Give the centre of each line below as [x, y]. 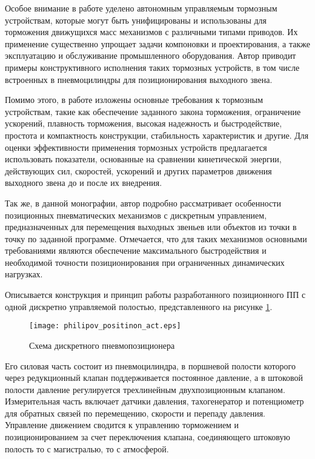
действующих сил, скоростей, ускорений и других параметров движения [138, 170]
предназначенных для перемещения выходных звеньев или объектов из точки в [151, 227]
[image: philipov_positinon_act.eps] [105, 326]
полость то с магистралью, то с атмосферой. [87, 448]
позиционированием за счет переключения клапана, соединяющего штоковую [148, 437]
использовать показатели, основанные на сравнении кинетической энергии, [143, 159]
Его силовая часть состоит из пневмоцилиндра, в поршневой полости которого [150, 365]
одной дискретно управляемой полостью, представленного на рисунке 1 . [139, 306]
